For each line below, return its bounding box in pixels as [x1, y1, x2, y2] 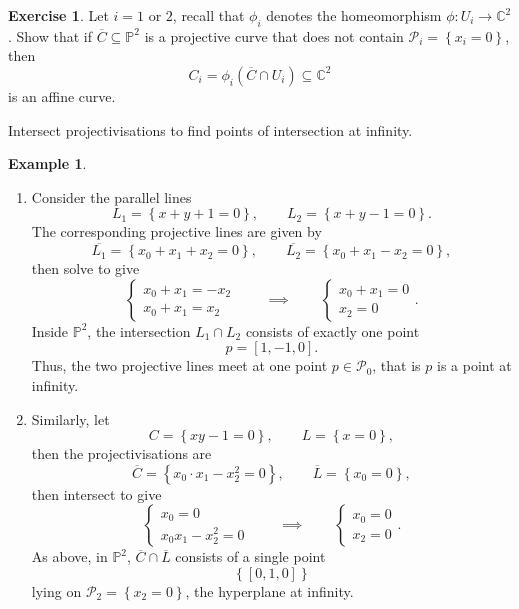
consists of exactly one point [245, 320, 420, 341]
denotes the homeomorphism [266, 5, 442, 25]
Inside [31, 320, 69, 341]
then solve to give [31, 258, 140, 279]
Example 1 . [8, 153, 87, 174]
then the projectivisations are [31, 443, 212, 464]
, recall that [172, 5, 245, 25]
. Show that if [8, 25, 93, 46]
